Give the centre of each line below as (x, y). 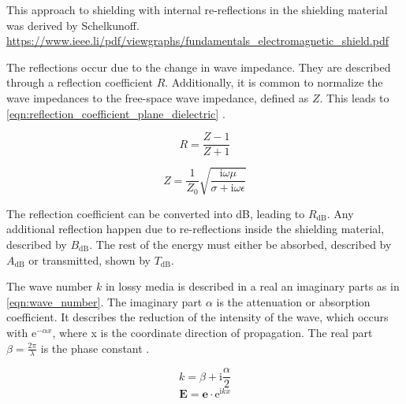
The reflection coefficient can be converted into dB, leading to (156, 213)
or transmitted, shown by (89, 259)
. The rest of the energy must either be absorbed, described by (240, 244)
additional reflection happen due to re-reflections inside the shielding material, (196, 229)
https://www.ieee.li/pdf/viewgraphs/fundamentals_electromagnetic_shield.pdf (197, 41)
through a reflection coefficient (80, 82)
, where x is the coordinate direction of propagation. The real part (212, 332)
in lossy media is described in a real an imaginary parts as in (252, 286)
